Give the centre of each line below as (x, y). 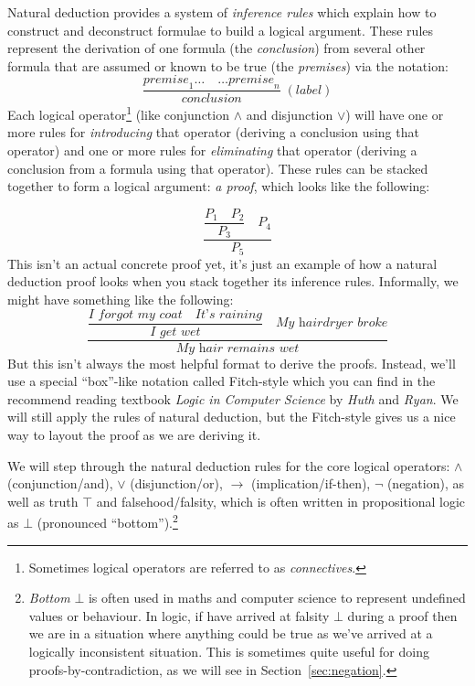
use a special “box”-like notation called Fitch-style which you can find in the (222, 381)
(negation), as (426, 483)
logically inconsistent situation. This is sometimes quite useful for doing (229, 652)
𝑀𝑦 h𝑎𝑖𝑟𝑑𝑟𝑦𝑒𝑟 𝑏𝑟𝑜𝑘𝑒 (332, 323)
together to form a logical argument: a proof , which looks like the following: (219, 186)
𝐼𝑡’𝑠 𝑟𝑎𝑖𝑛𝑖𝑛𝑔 (228, 314)
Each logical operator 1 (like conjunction (118, 113)
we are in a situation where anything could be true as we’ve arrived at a (231, 633)
